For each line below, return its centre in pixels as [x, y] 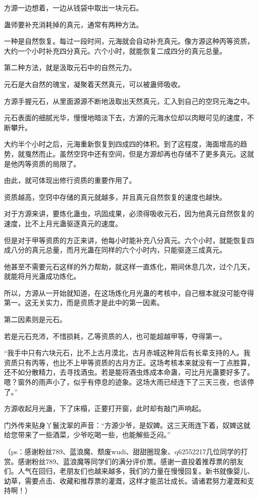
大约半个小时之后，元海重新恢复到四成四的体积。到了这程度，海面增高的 [122, 144]
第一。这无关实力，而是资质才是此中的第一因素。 [84, 302]
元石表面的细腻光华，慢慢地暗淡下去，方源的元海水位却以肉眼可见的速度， [126, 118]
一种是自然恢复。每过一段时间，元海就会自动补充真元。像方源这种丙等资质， [129, 41]
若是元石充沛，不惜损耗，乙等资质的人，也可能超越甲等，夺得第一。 [115, 336]
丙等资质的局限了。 [49, 163]
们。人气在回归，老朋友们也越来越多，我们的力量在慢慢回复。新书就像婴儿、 [129, 471]
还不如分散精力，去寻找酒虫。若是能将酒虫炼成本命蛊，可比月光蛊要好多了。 [129, 372]
